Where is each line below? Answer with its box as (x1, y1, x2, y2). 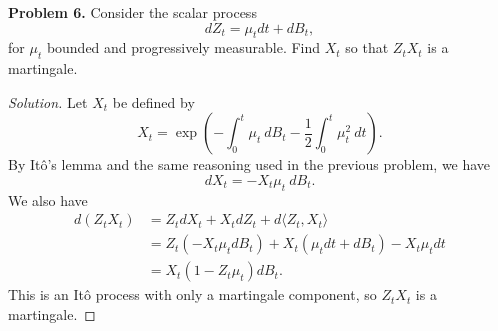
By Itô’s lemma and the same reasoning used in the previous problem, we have (8, 154, 491, 175)
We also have (8, 189, 88, 210)
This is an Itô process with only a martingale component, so (8, 284, 377, 305)
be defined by (112, 91, 195, 112)
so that (345, 37, 389, 58)
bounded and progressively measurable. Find (46, 37, 321, 58)
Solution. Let (8, 91, 88, 112)
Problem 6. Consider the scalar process (8, 2, 257, 22)
